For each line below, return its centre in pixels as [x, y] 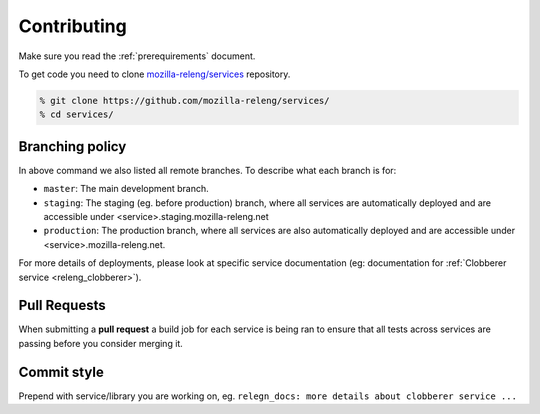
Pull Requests [62, 305]
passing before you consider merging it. [101, 343]
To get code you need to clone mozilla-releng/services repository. [154, 74]
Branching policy [72, 146]
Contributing [72, 26]
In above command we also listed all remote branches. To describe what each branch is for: [207, 170]
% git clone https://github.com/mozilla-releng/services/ [184, 100]
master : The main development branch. [126, 189]
